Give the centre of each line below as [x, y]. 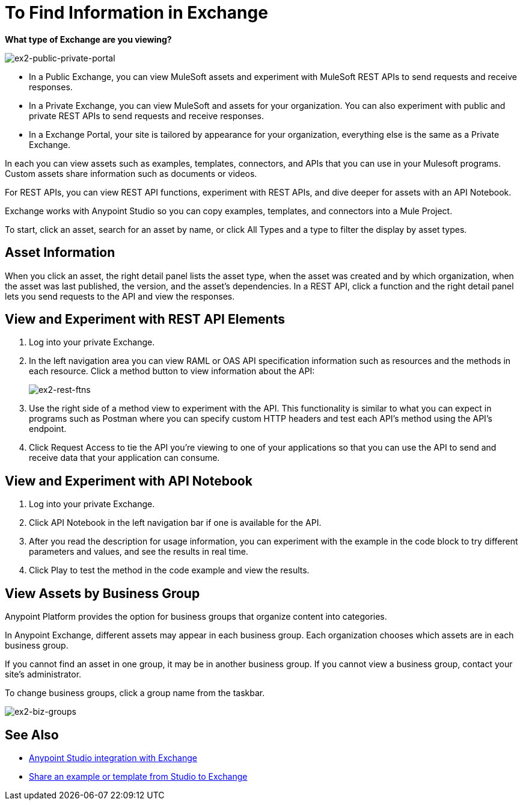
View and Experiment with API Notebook [129, 481]
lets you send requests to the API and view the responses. [120, 296]
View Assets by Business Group [102, 593]
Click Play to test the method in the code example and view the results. [169, 570]
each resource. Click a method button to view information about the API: [172, 371]
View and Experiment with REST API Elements [145, 319]
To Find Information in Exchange [136, 13]
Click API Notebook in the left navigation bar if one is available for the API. [175, 523]
